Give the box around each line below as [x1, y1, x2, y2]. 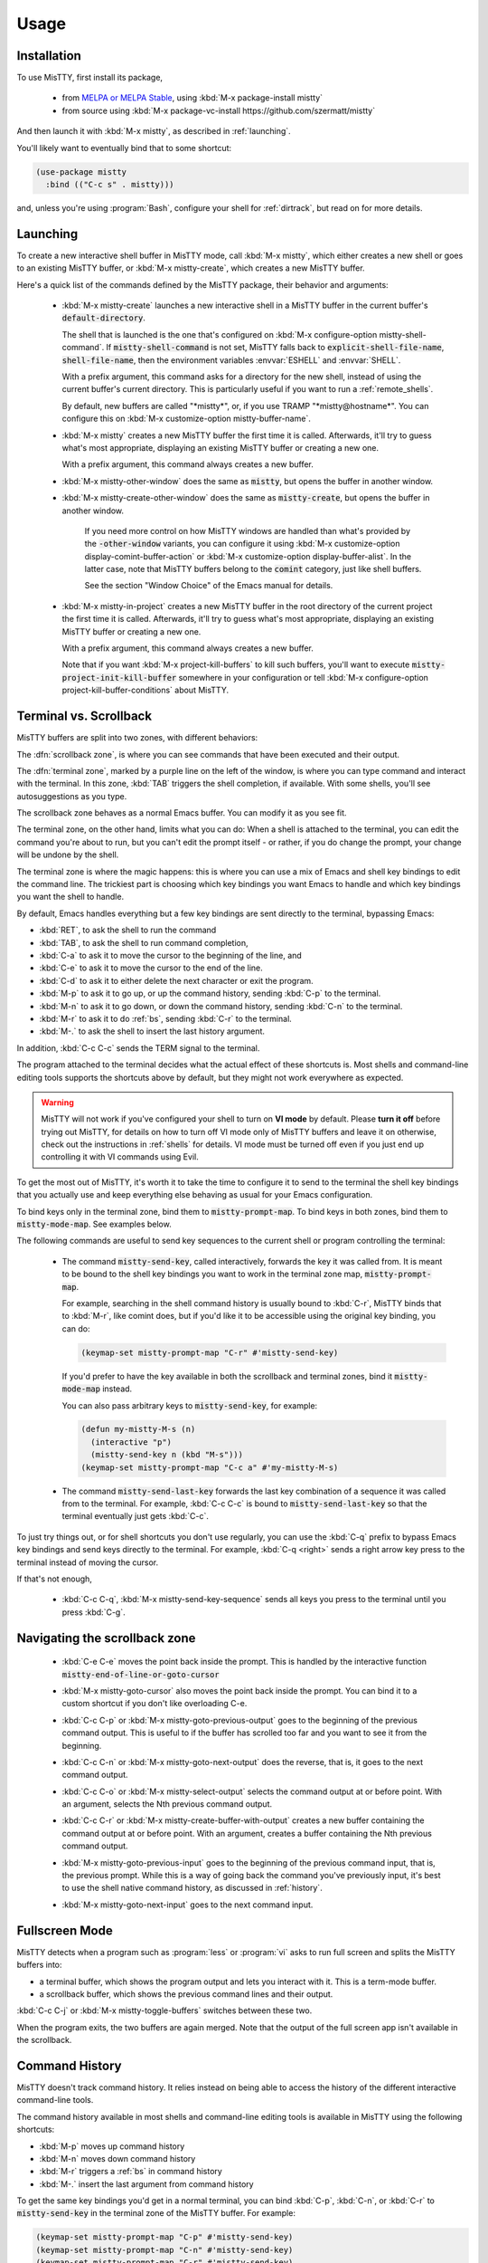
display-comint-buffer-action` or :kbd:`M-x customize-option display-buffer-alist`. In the [84, 550, 411, 561]
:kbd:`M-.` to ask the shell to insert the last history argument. [39, 1026, 266, 1036]
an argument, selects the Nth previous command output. [61, 1799, 273, 1809]
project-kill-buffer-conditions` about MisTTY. [61, 684, 230, 696]
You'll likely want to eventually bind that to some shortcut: [16, 142, 232, 153]
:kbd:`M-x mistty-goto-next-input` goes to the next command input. [61, 1899, 314, 1910]
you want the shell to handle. [16, 892, 125, 902]
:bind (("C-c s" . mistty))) [45, 179, 175, 189]
